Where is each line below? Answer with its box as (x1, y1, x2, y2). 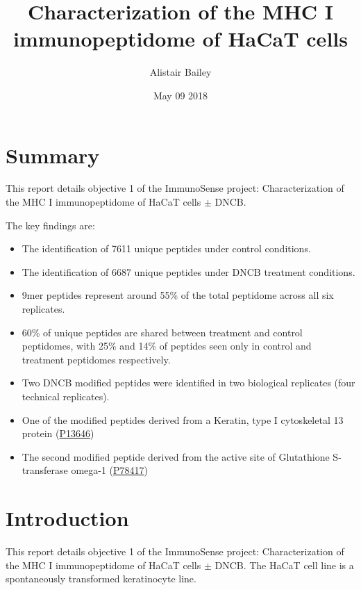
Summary (6, 140, 100, 169)
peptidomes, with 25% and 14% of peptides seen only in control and (22, 338, 312, 353)
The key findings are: (6, 218, 95, 232)
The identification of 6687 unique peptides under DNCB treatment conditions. (22, 264, 355, 279)
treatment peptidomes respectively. (22, 352, 171, 366)
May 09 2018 (153, 88, 208, 102)
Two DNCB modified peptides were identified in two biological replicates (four (22, 375, 355, 390)
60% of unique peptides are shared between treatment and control (22, 325, 303, 339)
